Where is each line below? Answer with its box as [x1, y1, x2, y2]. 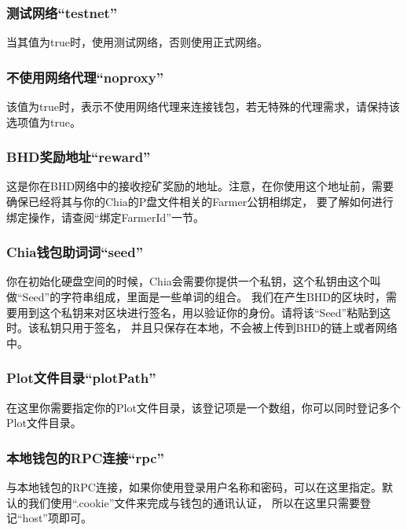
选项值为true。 [6, 113, 81, 130]
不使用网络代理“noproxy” [6, 67, 164, 86]
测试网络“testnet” [6, 2, 118, 22]
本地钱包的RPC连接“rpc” [6, 447, 164, 467]
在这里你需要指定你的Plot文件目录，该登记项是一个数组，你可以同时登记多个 [6, 399, 401, 415]
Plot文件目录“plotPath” [6, 368, 156, 388]
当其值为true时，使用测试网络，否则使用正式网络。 [6, 34, 268, 50]
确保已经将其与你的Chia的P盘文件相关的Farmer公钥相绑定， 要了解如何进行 [6, 193, 394, 210]
